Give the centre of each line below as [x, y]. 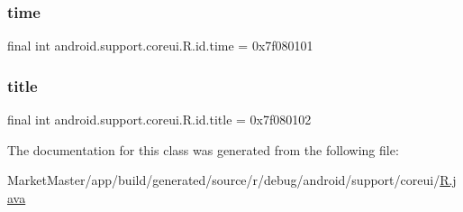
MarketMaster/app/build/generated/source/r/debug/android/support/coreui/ [224, 180]
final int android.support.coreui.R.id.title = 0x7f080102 [159, 120]
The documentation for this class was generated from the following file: [203, 149]
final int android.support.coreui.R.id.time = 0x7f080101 [160, 46]
